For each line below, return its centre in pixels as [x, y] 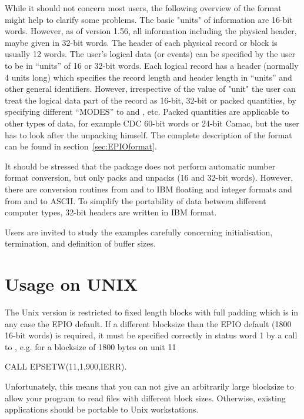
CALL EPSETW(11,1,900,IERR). [66, 366]
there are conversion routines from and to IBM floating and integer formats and [148, 189]
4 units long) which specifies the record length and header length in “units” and [148, 77]
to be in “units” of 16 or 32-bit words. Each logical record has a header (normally [152, 65]
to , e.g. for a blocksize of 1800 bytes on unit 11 [91, 346]
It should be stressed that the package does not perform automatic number [140, 166]
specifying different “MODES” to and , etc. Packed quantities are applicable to [147, 112]
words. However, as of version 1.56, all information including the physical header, [151, 31]
